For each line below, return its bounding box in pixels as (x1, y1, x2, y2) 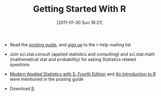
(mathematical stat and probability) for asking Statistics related (9, 56, 136, 62)
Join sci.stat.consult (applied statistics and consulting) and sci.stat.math (9, 51, 155, 57)
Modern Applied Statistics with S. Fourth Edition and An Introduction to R (9, 71, 156, 77)
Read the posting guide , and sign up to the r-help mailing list (9, 41, 131, 47)
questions (9, 61, 30, 67)
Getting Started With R (33, 3, 126, 15)
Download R (9, 85, 35, 91)
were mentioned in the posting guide (9, 76, 84, 82)
